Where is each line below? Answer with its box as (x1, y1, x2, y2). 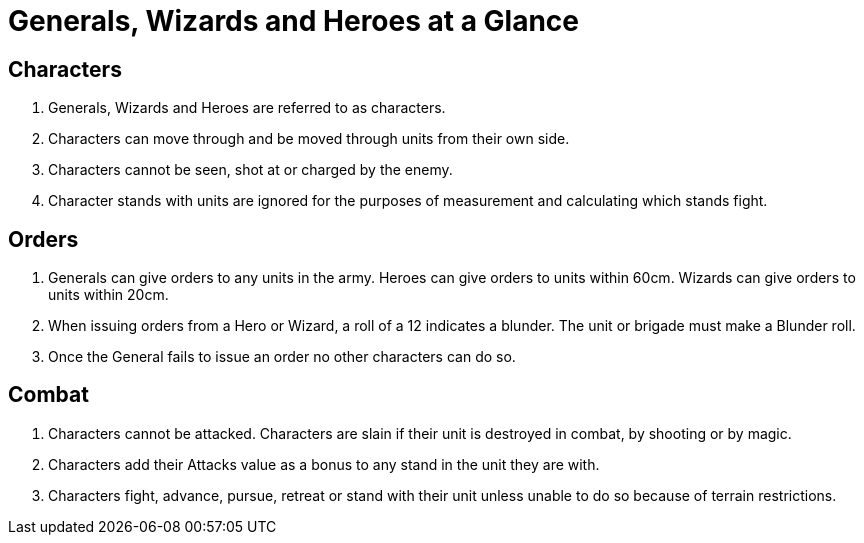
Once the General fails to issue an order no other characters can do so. (48, 348, 516, 366)
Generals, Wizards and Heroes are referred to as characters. (48, 99, 446, 117)
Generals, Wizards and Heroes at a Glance (8, 4, 580, 38)
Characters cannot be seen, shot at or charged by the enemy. (48, 161, 453, 179)
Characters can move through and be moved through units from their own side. (48, 130, 570, 148)
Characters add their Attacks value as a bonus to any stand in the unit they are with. (48, 455, 600, 473)
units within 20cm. (48, 286, 169, 304)
